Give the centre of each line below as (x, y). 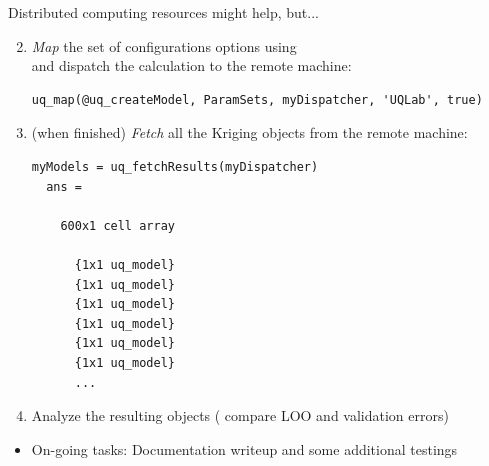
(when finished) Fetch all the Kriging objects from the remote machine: (249, 132)
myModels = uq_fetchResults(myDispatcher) (175, 166)
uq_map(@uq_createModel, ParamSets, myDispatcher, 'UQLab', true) (257, 99)
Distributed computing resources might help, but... (163, 12)
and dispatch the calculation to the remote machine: (191, 65)
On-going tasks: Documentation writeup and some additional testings (244, 448)
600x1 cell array (117, 225)
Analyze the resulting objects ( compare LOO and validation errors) (240, 415)
